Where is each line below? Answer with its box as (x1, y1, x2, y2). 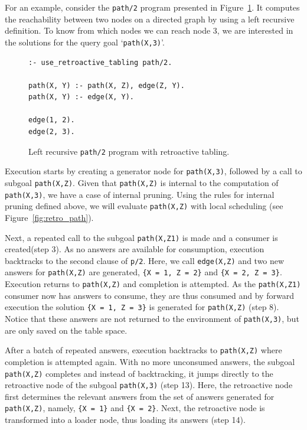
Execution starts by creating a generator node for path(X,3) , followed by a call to (5, 165, 302, 177)
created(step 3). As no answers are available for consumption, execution (5, 243, 264, 255)
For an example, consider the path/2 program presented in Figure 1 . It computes (5, 1, 300, 13)
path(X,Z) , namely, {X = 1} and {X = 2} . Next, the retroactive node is (5, 402, 265, 414)
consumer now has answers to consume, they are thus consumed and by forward (5, 289, 294, 301)
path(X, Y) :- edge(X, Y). (28, 93, 134, 102)
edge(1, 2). (28, 116, 75, 125)
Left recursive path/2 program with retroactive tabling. (28, 145, 230, 157)
